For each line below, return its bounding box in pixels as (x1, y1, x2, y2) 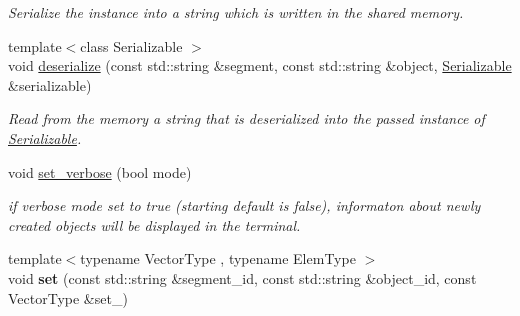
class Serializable (80, 35, 183, 56)
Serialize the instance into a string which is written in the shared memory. (8, 2, 464, 22)
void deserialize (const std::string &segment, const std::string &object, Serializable (8, 55, 512, 76)
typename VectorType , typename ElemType (80, 248, 356, 269)
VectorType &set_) (8, 287, 128, 308)
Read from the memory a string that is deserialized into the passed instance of (8, 108, 485, 129)
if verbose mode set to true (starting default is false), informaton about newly (8, 195, 481, 216)
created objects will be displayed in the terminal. (8, 214, 301, 235)
